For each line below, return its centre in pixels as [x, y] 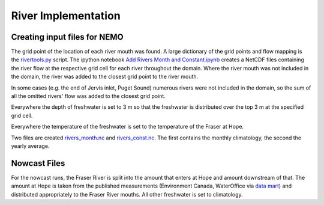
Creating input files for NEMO [67, 37]
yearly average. [30, 146]
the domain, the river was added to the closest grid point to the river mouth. [105, 77]
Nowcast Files [38, 163]
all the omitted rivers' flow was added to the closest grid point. [88, 96]
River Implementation [66, 16]
